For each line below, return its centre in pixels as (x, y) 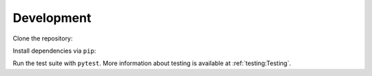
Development (52, 18)
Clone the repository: (43, 38)
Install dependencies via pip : (54, 51)
